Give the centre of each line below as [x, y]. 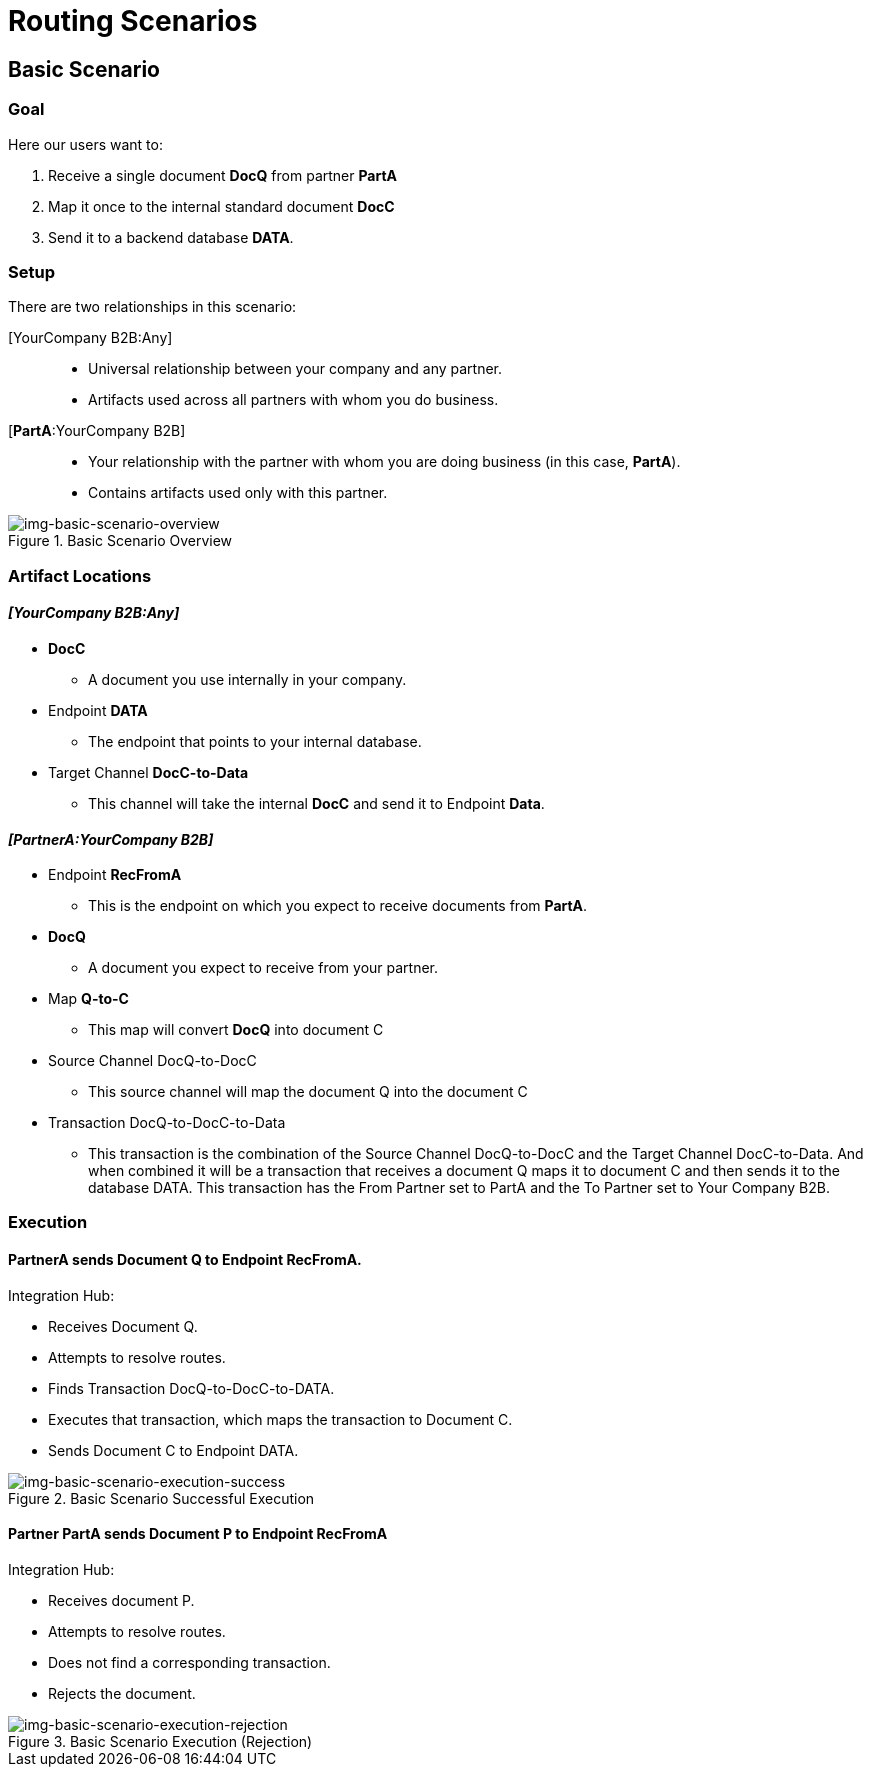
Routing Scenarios [133, 21]
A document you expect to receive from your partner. [263, 968]
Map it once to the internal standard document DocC [221, 206]
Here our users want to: [85, 144]
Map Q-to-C [88, 999]
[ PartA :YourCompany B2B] [97, 431]
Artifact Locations [80, 575]
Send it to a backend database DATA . [171, 237]
